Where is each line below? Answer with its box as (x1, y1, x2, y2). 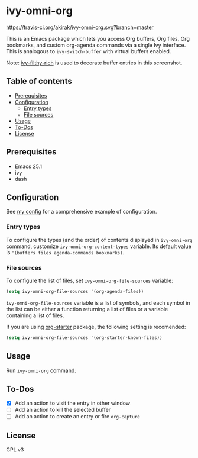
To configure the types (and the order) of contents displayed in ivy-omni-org (6, 236, 193, 243)
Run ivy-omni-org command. (6, 367, 77, 374)
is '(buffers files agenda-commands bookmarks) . (6, 249, 125, 256)
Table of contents (6, 76, 72, 86)
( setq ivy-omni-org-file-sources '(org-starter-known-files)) (6, 334, 163, 341)
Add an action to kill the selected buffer (14, 407, 111, 414)
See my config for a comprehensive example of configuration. (6, 208, 157, 215)
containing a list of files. (6, 312, 64, 319)
